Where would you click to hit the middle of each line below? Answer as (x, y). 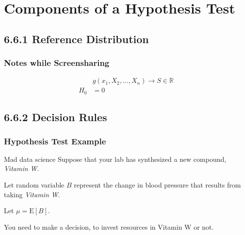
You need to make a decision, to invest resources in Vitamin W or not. (109, 227)
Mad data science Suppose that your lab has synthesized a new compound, (115, 159)
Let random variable (34, 185)
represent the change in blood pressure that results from (157, 185)
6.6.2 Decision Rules (56, 117)
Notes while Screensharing (57, 63)
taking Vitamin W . (32, 194)
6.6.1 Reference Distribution (76, 39)
